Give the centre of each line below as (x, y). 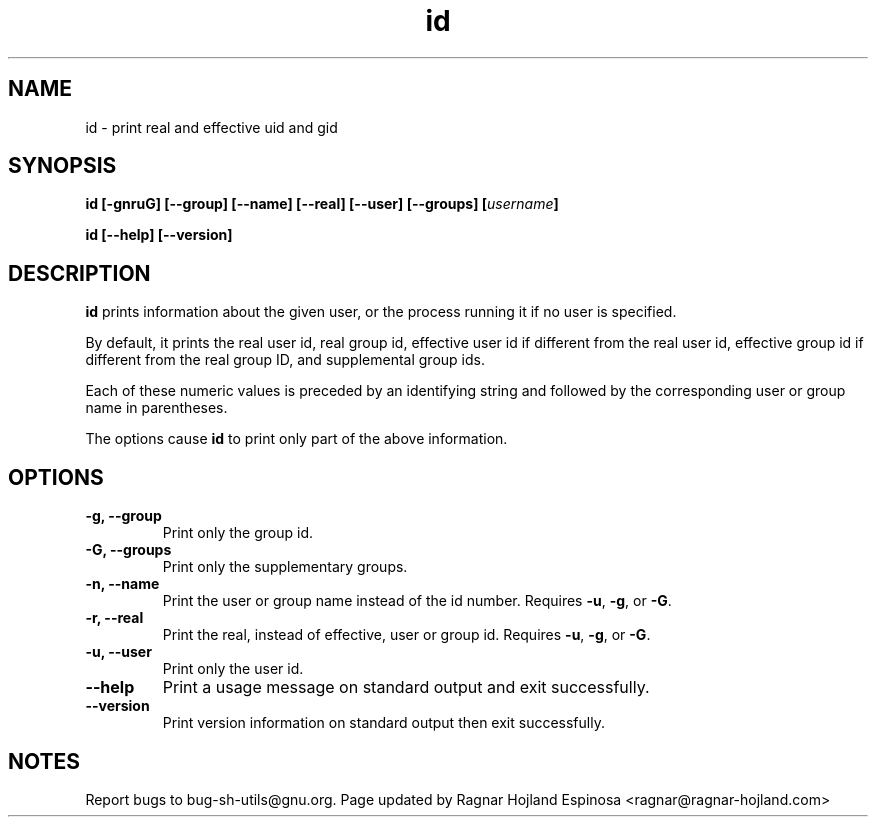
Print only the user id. (233, 669)
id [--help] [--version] (159, 235)
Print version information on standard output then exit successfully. (383, 723)
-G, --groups (128, 550)
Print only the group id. (238, 533)
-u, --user (118, 652)
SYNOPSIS (62, 166)
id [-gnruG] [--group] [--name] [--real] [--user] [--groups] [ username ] (322, 204)
